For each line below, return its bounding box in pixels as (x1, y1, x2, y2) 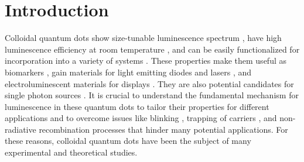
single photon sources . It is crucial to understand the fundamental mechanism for (5, 89, 299, 101)
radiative (5, 123, 36, 135)
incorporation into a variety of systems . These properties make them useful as (5, 54, 286, 67)
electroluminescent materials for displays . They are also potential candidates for (5, 77, 294, 89)
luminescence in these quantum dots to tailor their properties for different (5, 100, 269, 112)
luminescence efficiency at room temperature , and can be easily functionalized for (5, 43, 300, 55)
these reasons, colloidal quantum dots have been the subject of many (5, 135, 251, 147)
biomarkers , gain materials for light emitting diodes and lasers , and (5, 66, 252, 78)
